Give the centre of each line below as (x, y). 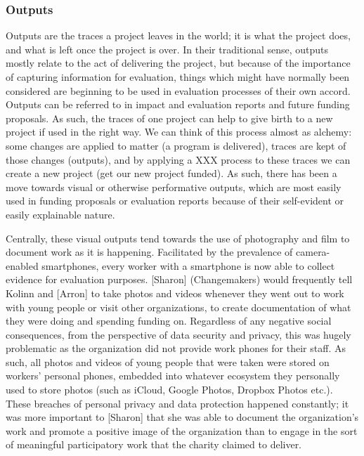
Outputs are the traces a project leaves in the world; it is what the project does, (178, 35)
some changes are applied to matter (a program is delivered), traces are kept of (176, 145)
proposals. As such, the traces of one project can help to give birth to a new (169, 118)
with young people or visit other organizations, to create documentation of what (178, 307)
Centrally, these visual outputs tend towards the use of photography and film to (178, 238)
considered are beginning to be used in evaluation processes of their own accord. (178, 90)
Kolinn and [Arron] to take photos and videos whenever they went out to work (175, 293)
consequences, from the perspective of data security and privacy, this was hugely (178, 334)
